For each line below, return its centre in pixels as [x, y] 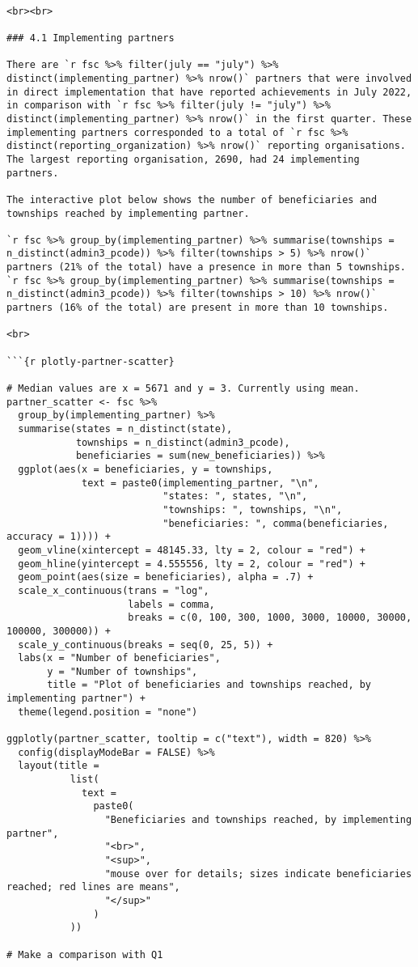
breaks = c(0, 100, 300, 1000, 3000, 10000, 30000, [270, 618]
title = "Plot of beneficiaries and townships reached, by [209, 685]
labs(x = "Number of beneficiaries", [119, 658]
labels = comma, [171, 604]
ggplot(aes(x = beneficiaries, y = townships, [146, 469]
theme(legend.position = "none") [108, 712]
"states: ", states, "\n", [235, 496]
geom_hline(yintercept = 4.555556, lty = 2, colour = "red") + [192, 564]
